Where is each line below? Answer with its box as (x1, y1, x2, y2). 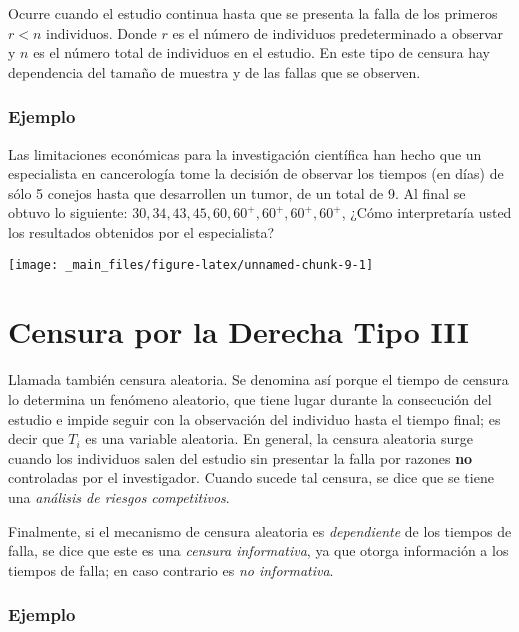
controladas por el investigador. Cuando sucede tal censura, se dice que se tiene (8, 467, 494, 488)
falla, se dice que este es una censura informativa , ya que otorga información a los (8, 540, 509, 561)
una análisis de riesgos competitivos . (8, 486, 230, 507)
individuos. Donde (46, 22, 157, 43)
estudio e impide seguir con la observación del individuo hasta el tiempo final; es (8, 408, 501, 429)
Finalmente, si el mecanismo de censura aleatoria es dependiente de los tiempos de (8, 520, 512, 541)
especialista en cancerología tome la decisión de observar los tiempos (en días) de (8, 163, 504, 184)
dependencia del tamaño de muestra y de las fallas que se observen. (8, 61, 421, 82)
